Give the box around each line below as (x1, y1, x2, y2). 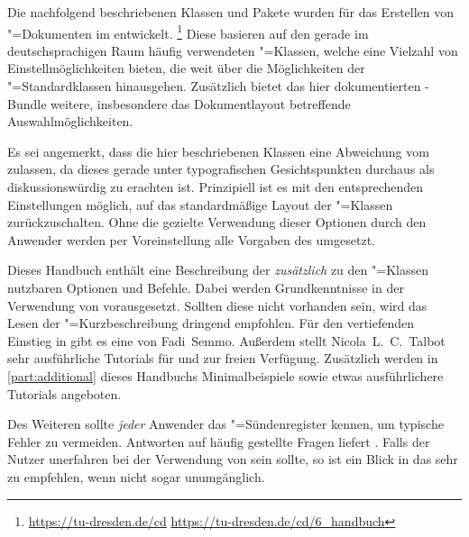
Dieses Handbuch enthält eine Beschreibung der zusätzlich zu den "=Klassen (7, 260, 428, 279)
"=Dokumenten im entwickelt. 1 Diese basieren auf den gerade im (7, 21, 369, 42)
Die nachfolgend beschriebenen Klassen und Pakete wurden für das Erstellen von (7, 3, 455, 21)
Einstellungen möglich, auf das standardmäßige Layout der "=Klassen (7, 195, 393, 214)
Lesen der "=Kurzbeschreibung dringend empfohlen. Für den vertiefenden (7, 314, 415, 332)
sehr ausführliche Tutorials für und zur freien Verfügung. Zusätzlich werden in (7, 349, 438, 368)
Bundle (7, 94, 47, 113)
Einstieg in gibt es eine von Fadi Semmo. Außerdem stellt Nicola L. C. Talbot (7, 331, 446, 350)
